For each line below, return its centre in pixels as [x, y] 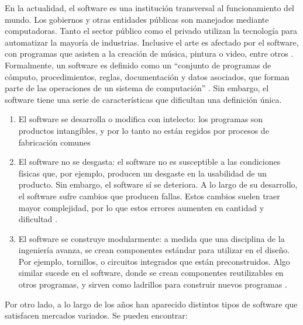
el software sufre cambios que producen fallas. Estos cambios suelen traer [149, 196]
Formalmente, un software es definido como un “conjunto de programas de [138, 65]
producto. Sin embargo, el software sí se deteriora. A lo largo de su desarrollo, [158, 184]
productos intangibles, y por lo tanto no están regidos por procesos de [144, 130]
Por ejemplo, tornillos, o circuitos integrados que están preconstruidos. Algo [154, 261]
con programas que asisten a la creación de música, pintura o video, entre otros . [149, 53]
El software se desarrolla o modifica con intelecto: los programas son [141, 119]
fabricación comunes [54, 142]
